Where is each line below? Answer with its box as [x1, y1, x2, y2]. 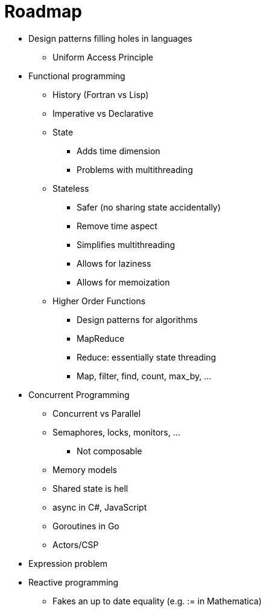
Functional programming [28, 70, 125, 81]
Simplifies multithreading [77, 239, 176, 250]
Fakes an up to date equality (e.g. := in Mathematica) [52, 595, 262, 606]
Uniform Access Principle [52, 51, 153, 62]
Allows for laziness [77, 258, 151, 269]
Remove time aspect [77, 220, 157, 231]
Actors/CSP [52, 539, 99, 550]
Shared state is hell [52, 483, 128, 494]
